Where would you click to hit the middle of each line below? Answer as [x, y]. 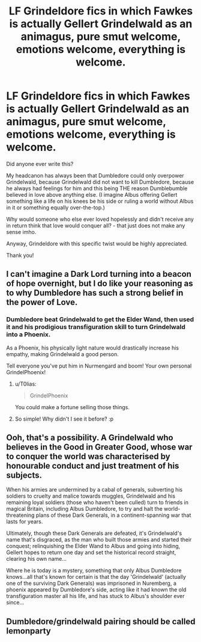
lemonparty [28, 631]
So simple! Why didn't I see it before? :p [64, 419]
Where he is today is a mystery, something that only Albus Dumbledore [94, 570]
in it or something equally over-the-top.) [55, 207]
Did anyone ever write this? [40, 164]
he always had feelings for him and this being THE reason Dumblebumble [97, 188]
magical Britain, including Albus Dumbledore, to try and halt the [85, 509]
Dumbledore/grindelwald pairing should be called [101, 621]
